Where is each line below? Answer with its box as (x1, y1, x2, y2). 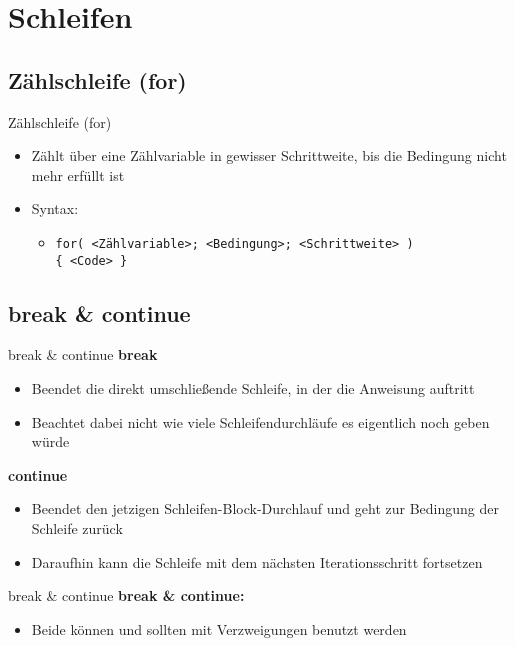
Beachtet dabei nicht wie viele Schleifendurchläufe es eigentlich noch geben (31, 411, 490, 432)
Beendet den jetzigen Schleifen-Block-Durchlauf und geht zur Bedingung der (31, 498, 499, 519)
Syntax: (31, 198, 79, 219)
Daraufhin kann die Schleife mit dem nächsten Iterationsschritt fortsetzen (31, 551, 483, 572)
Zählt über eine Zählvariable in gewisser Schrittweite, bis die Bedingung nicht (31, 145, 507, 166)
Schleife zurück (31, 518, 123, 539)
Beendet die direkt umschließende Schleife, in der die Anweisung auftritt (31, 378, 475, 399)
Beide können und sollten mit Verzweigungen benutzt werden (31, 618, 407, 639)
